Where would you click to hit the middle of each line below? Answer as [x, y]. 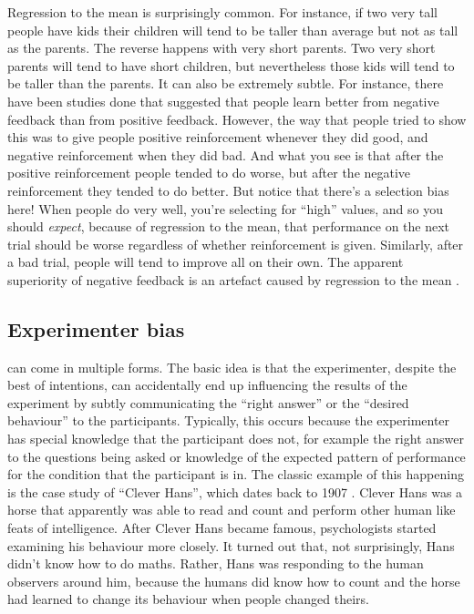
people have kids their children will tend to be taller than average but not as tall [233, 30]
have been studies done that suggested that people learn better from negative [223, 101]
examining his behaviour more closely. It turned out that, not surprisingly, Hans [231, 545]
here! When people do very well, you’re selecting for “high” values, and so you [225, 208]
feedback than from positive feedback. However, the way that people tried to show [237, 119]
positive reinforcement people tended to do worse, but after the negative [209, 173]
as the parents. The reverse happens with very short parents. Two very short [222, 48]
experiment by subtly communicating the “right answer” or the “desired [208, 402]
